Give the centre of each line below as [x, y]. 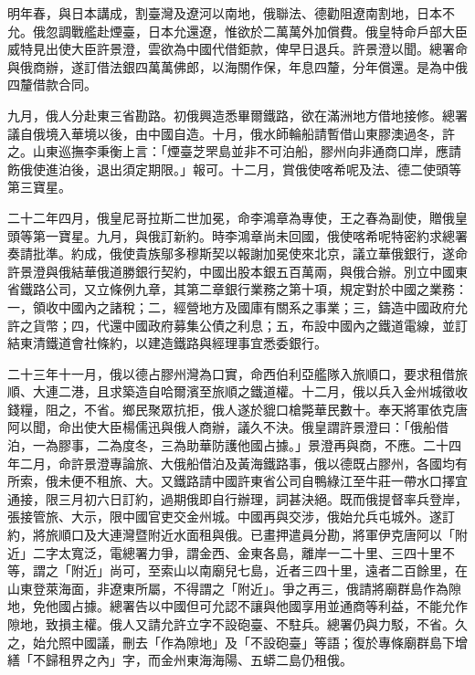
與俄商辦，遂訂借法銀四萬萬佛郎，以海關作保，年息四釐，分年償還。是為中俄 [237, 66]
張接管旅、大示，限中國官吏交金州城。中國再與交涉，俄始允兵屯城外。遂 [225, 517]
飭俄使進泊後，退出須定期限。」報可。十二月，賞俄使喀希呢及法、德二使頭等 [234, 169]
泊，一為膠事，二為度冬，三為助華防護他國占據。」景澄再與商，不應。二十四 [234, 445]
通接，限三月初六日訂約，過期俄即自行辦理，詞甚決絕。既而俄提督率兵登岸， [237, 498]
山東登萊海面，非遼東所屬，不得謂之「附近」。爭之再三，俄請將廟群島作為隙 [234, 588]
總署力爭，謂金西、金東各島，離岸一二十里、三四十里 [282, 552]
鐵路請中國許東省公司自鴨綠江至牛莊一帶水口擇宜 [320, 481]
